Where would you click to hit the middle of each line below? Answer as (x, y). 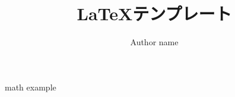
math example (31, 87)
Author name (154, 42)
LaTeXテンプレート (154, 13)
